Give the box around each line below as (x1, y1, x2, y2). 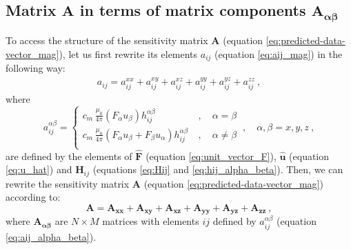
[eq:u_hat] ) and (6, 162, 72, 177)
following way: (6, 61, 66, 75)
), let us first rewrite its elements (59, 46, 198, 61)
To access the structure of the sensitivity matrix (6, 32, 208, 47)
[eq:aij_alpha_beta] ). (6, 229, 97, 243)
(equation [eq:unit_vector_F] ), (146, 148, 277, 163)
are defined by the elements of (6, 148, 132, 163)
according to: (6, 190, 61, 204)
